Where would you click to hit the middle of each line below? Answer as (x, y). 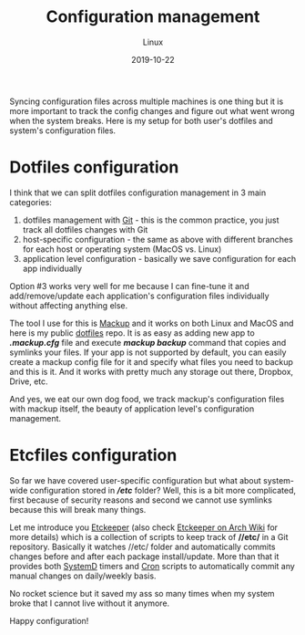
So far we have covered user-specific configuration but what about (135, 480)
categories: (30, 202)
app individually (52, 268)
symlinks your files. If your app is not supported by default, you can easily (148, 352)
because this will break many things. (78, 509)
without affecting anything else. (69, 305)
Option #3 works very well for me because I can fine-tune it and (129, 286)
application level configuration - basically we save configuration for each (159, 258)
